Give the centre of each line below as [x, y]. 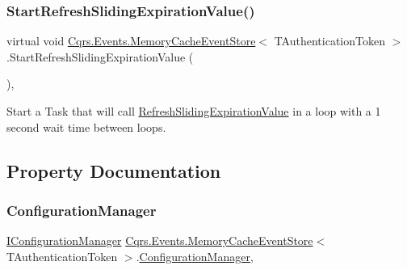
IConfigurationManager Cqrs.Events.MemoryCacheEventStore [160, 240]
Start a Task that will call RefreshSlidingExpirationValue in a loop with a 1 [194, 111]
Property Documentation [114, 170]
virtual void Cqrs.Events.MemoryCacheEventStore [131, 41]
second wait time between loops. [86, 127]
